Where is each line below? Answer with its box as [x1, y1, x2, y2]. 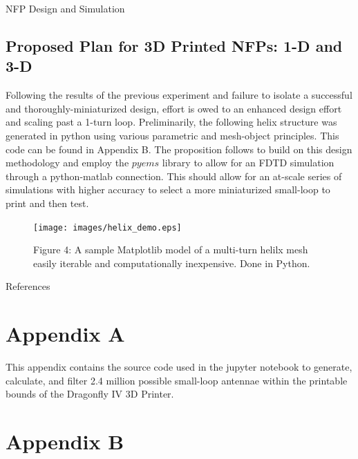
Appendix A [6, 320, 125, 348]
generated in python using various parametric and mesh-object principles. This [6, 128, 339, 142]
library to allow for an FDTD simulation [162, 155, 335, 170]
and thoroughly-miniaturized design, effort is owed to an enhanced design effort [6, 101, 342, 115]
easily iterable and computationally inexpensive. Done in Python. [33, 255, 310, 270]
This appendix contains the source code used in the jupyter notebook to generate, [6, 360, 352, 374]
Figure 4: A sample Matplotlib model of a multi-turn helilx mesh [33, 242, 308, 257]
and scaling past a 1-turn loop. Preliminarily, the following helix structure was [6, 115, 337, 129]
